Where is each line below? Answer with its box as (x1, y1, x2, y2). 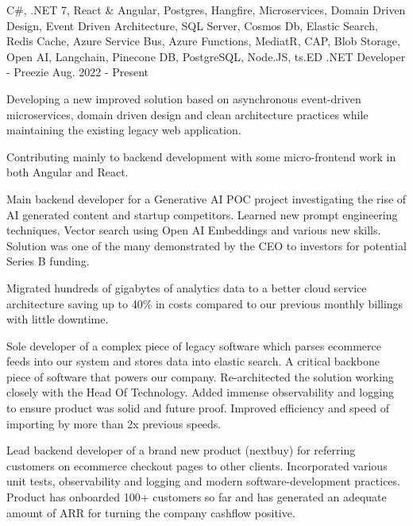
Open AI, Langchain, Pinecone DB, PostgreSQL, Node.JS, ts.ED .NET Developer (6, 48, 406, 64)
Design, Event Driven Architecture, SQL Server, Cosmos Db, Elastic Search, (6, 17, 378, 33)
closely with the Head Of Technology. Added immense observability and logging (6, 384, 394, 400)
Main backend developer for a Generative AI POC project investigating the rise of (6, 190, 407, 207)
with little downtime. (6, 311, 109, 327)
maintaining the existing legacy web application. (6, 122, 241, 138)
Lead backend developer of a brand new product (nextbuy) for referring (6, 442, 356, 458)
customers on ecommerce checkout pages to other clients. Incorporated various (6, 457, 388, 474)
